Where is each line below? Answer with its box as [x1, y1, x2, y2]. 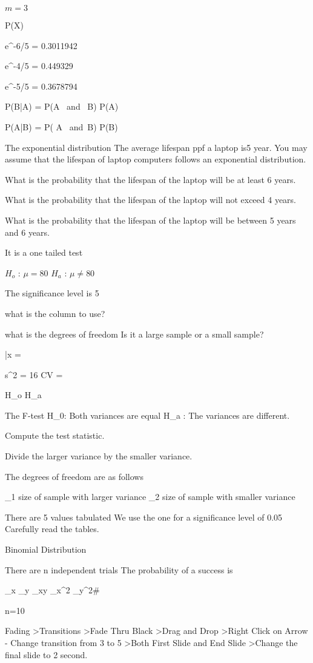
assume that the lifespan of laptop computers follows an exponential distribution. [5, 153, 306, 165]
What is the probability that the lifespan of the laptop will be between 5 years [5, 213, 296, 226]
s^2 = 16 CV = [5, 368, 63, 381]
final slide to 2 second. [5, 648, 88, 661]
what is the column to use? [5, 307, 105, 319]
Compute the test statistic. [5, 429, 105, 442]
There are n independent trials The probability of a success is [5, 563, 233, 576]
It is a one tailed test [5, 246, 83, 259]
